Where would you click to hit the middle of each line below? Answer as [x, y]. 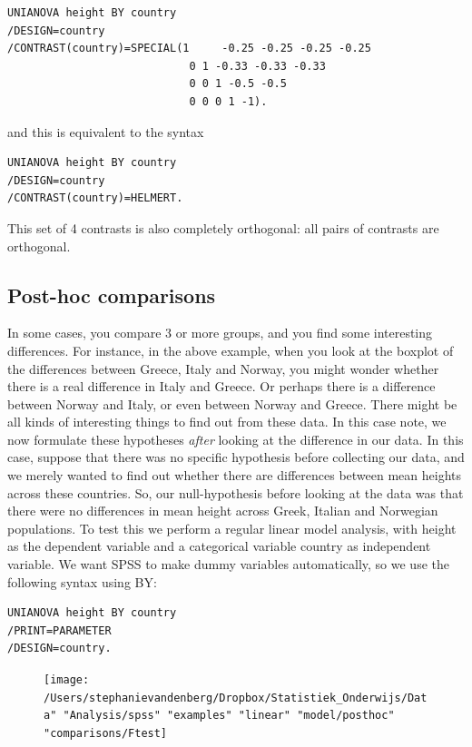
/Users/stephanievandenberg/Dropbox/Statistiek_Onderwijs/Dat [236, 698]
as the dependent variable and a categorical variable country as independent [219, 546]
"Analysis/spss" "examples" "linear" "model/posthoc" [229, 716]
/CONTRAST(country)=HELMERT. [95, 198]
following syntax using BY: [82, 581]
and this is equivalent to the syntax [106, 131]
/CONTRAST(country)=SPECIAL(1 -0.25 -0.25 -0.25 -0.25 [189, 49]
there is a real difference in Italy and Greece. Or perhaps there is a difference [221, 386]
